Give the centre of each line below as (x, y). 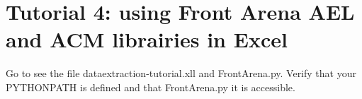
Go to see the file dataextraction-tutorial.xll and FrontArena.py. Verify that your (181, 73)
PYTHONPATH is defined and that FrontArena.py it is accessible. (151, 87)
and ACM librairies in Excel (147, 39)
